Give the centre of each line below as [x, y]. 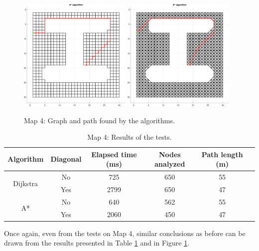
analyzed [170, 164]
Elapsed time [114, 154]
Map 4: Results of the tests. [129, 137]
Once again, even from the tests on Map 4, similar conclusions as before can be [125, 233]
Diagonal [66, 159]
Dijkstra [26, 183]
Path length [222, 154]
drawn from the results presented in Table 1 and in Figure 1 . [97, 243]
